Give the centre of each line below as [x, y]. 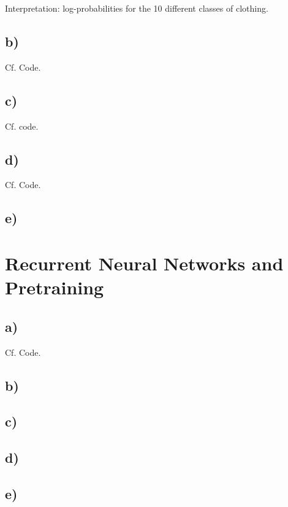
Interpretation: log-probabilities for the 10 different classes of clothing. [137, 8]
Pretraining [55, 287]
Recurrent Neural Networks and [144, 263]
